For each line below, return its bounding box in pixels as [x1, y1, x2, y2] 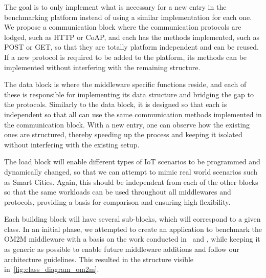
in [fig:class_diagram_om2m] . [4, 264, 99, 274]
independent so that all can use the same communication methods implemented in [4, 109, 262, 119]
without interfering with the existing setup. [4, 139, 140, 149]
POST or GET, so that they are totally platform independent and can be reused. [4, 41, 259, 52]
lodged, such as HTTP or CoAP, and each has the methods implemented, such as [4, 31, 260, 42]
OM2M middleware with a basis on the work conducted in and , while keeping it [4, 233, 260, 244]
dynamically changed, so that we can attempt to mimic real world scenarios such [4, 166, 258, 177]
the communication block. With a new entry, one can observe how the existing [4, 119, 250, 130]
